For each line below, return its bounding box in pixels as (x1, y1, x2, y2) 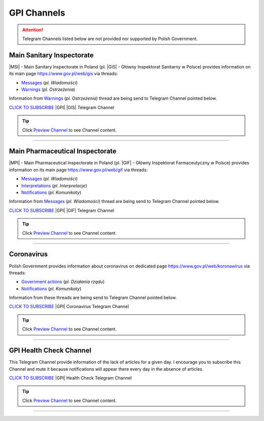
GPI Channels (9, 7, 66, 18)
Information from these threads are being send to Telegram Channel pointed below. (9, 295, 177, 301)
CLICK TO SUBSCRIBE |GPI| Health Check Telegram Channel (9, 375, 132, 381)
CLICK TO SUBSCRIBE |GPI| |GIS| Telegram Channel (9, 104, 114, 110)
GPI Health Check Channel (9, 346, 91, 355)
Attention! (22, 27, 44, 33)
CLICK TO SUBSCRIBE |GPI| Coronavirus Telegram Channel (9, 304, 129, 310)
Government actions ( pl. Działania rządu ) (21, 279, 105, 285)
